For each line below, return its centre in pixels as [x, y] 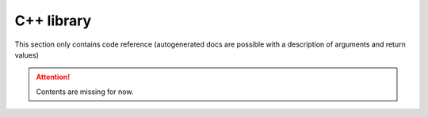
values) [27, 55]
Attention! [53, 77]
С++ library [53, 21]
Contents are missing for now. [85, 92]
